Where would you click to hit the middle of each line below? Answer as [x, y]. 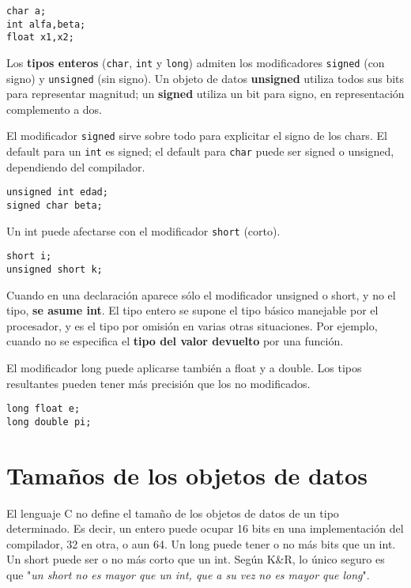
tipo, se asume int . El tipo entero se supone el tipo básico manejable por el [192, 310]
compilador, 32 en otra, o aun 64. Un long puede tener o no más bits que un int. [201, 543]
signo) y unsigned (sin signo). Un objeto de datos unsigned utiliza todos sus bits [205, 78]
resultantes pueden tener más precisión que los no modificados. [158, 383]
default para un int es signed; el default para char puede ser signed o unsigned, [200, 151]
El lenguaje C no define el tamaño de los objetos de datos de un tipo [173, 513]
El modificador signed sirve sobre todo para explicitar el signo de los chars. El [197, 136]
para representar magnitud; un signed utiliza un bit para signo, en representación [205, 94]
